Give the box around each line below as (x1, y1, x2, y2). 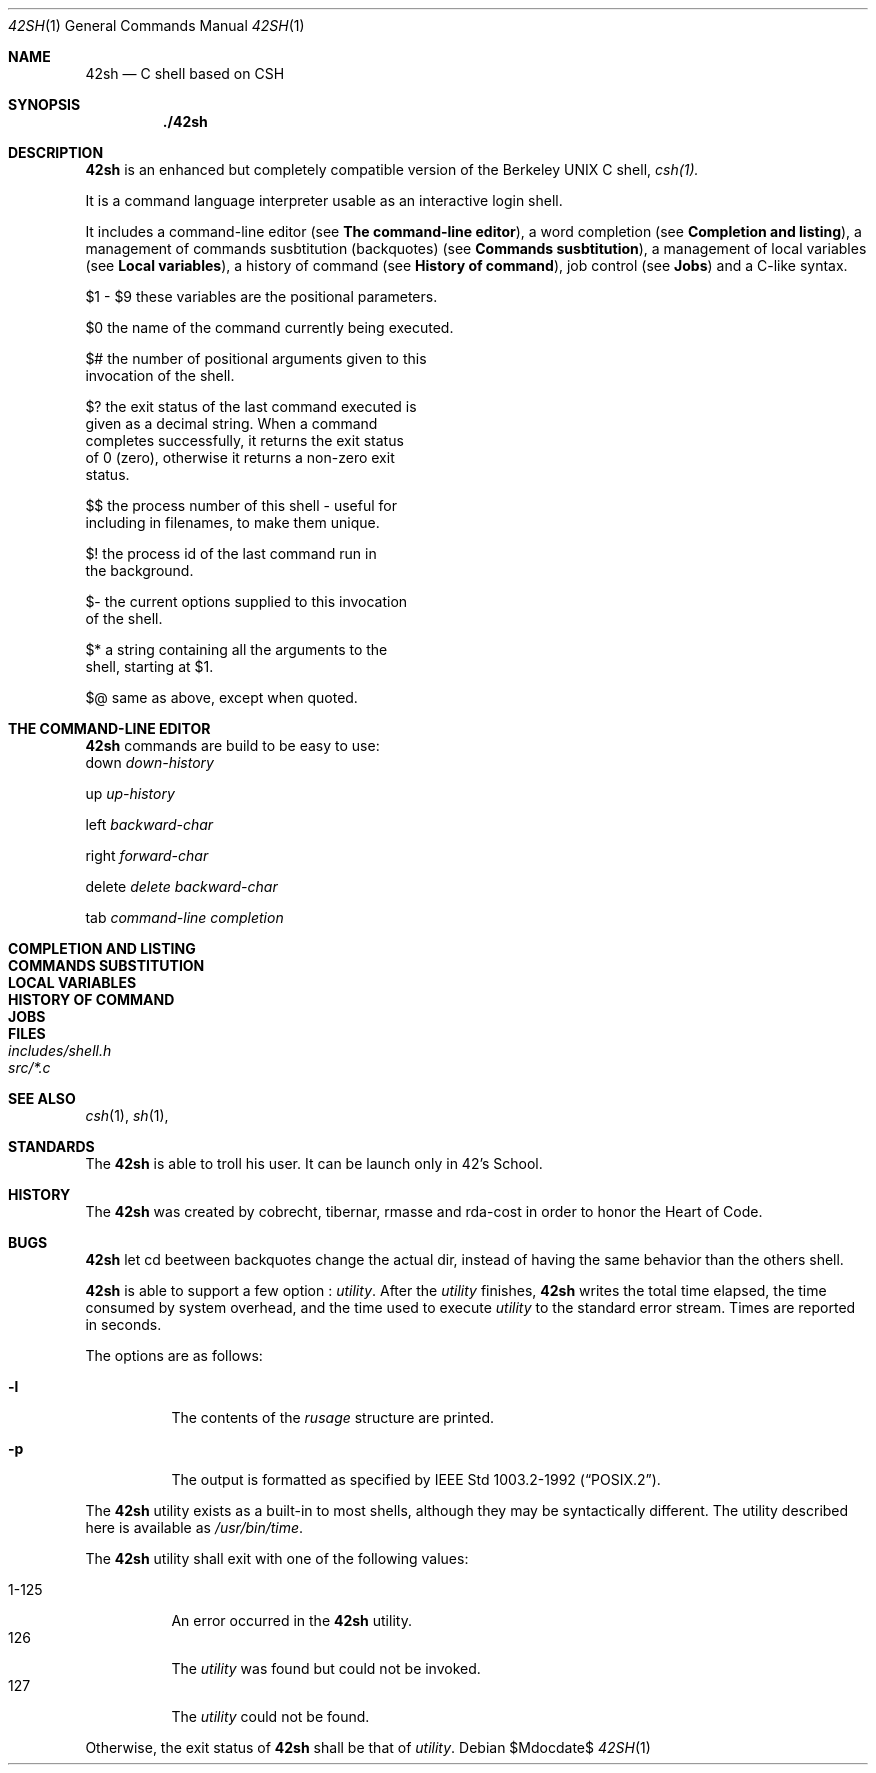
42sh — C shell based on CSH (85, 65, 285, 82)
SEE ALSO (8, 1090, 76, 1107)
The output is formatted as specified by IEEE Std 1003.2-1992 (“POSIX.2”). (171, 1471, 661, 1488)
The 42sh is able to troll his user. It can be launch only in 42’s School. (85, 1155, 543, 1172)
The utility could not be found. (171, 1708, 370, 1725)
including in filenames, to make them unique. (85, 514, 380, 531)
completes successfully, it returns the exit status (85, 432, 404, 449)
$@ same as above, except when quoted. (85, 689, 358, 706)
